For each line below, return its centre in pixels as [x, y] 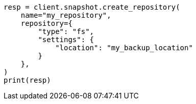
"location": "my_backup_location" [124, 48]
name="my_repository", [66, 15]
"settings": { [66, 40]
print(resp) [27, 80]
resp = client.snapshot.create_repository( [92, 7]
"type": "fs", [66, 31]
